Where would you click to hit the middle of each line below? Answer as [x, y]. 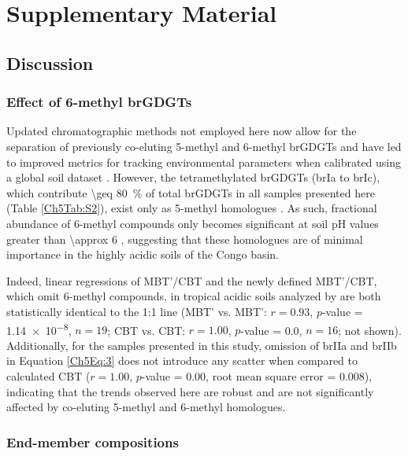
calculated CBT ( [48, 375]
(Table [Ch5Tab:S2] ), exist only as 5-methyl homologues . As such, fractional [192, 208]
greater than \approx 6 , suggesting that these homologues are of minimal [185, 239]
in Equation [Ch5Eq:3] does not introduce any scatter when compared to [182, 360]
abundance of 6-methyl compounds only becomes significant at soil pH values [193, 223]
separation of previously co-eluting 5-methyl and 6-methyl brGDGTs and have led [204, 146]
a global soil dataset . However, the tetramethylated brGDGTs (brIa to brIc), [193, 177]
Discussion [50, 63]
